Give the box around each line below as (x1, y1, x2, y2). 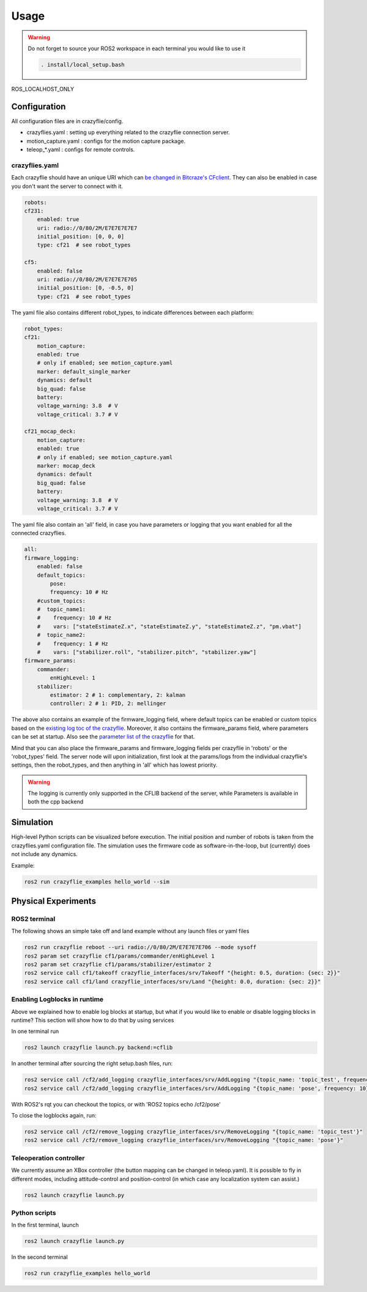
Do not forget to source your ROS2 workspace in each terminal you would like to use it (28, 45, 246, 52)
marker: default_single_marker (37, 368, 131, 375)
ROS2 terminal (11, 914, 56, 923)
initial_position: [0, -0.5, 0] (37, 285, 135, 291)
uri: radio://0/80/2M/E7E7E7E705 (37, 276, 138, 283)
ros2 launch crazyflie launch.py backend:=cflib (24, 1044, 173, 1051)
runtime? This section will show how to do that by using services (11, 1016, 174, 1024)
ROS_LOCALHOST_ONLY (11, 85, 75, 92)
